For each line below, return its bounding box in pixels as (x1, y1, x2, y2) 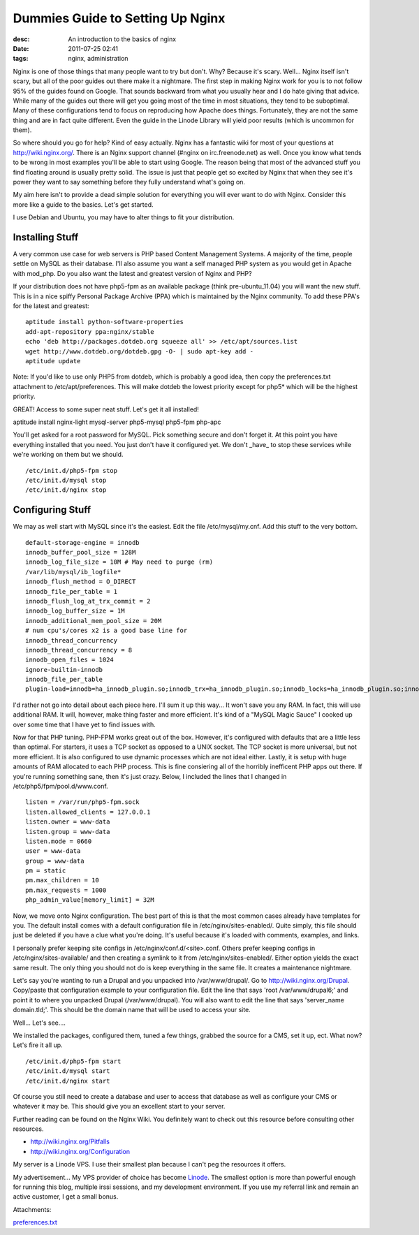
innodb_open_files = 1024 (25, 656, 115, 664)
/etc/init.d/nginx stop (25, 486, 107, 494)
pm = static (25, 867, 66, 875)
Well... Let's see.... (13, 1018, 66, 1027)
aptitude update (25, 357, 81, 365)
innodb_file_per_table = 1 (25, 587, 118, 595)
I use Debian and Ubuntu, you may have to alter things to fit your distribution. (13, 213, 235, 221)
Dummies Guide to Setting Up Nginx (13, 10, 226, 26)
